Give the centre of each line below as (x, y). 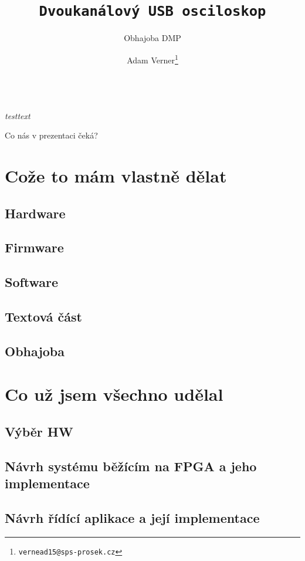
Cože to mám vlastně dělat (116, 176)
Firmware (34, 247)
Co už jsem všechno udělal (114, 394)
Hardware (35, 213)
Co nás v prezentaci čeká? (51, 135)
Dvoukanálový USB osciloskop (152, 11)
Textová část (43, 316)
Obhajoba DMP (152, 38)
